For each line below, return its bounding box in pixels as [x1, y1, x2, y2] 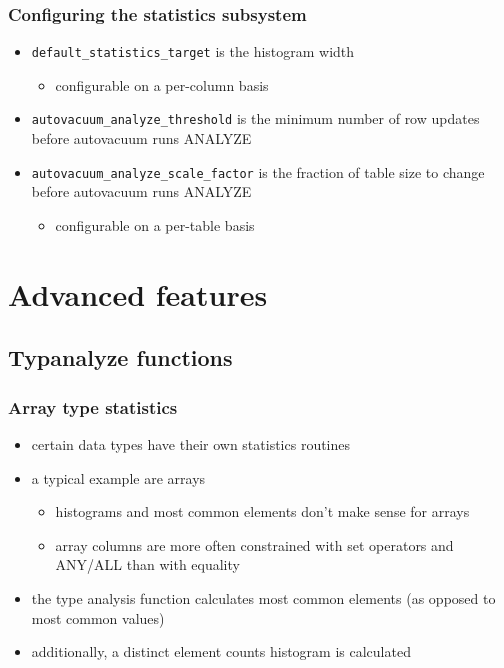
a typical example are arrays [31, 467, 206, 488]
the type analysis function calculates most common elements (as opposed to [31, 587, 496, 608]
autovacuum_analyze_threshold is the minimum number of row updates [31, 108, 480, 129]
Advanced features [8, 273, 268, 314]
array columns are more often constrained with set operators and [55, 534, 454, 555]
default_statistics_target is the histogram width [31, 41, 355, 62]
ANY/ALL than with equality [55, 554, 240, 575]
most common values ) [31, 607, 165, 628]
